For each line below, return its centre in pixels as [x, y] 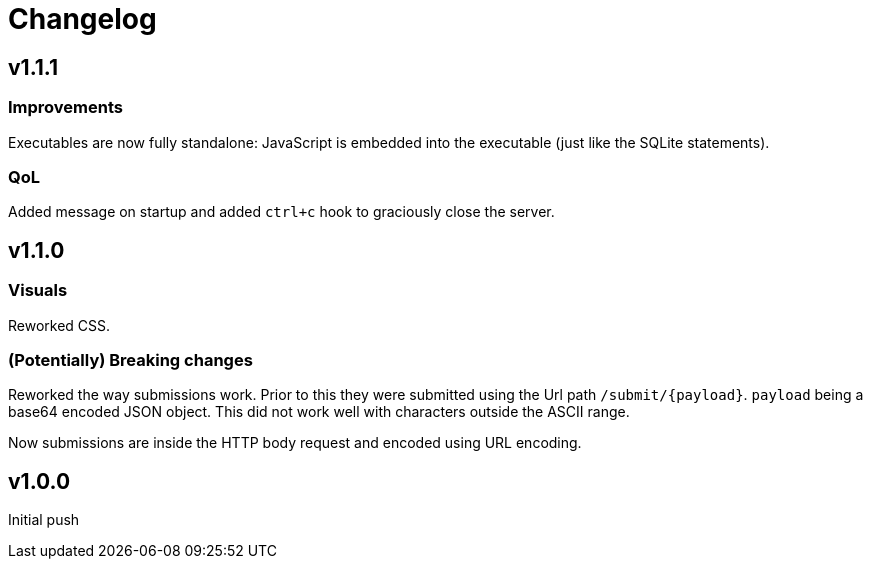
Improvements [65, 107]
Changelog [82, 19]
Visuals [38, 290]
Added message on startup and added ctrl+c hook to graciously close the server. [281, 212]
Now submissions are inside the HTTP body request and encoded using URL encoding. [295, 443]
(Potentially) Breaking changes [130, 359]
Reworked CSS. [59, 325]
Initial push [44, 520]
